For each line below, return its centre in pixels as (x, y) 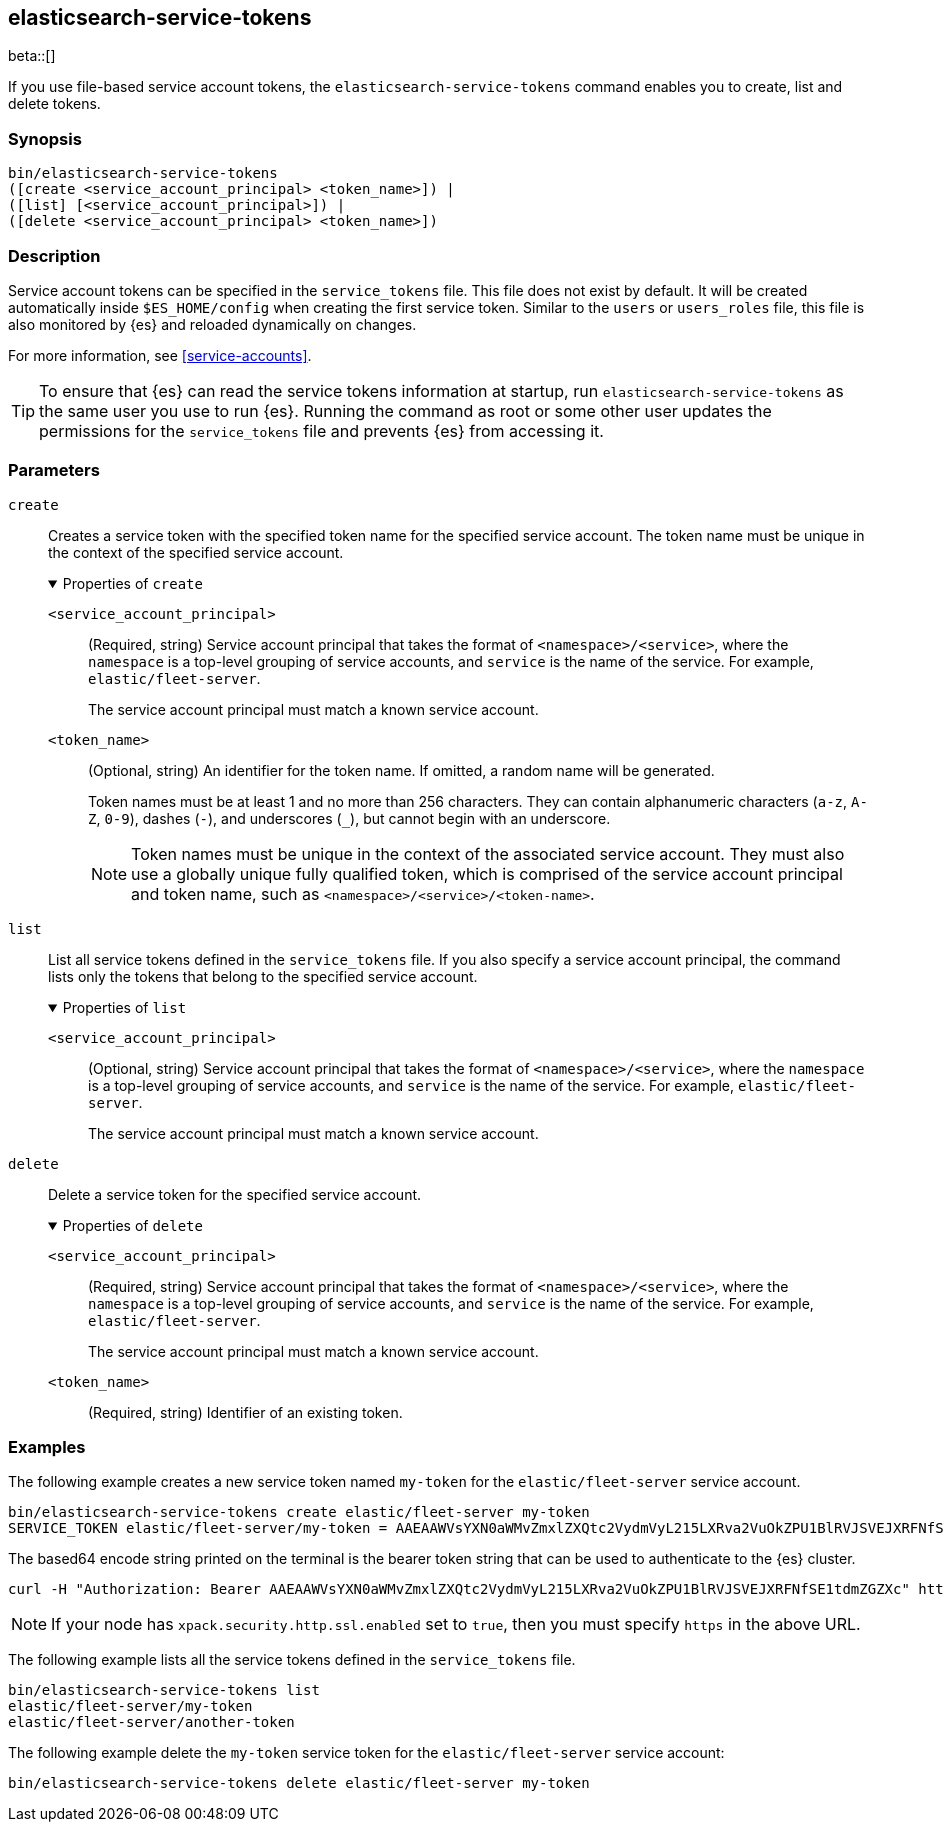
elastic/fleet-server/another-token (151, 1722)
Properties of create (132, 583)
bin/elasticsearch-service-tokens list (164, 1690)
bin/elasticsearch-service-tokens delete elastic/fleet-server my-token (299, 1783)
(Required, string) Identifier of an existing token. (245, 1412)
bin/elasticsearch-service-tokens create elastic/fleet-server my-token (299, 1512)
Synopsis (45, 138)
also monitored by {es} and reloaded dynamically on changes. (212, 324)
